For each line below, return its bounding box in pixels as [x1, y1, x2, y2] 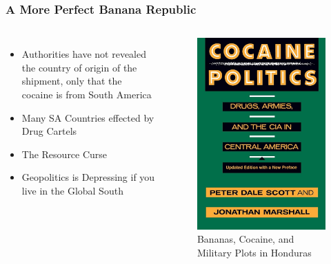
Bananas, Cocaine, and [197, 232, 294, 246]
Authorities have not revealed [21, 47, 147, 61]
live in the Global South [21, 183, 123, 197]
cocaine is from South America [21, 87, 152, 101]
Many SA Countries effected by [21, 110, 154, 124]
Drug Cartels [21, 124, 77, 138]
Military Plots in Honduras [197, 245, 312, 259]
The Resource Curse [21, 146, 108, 161]
